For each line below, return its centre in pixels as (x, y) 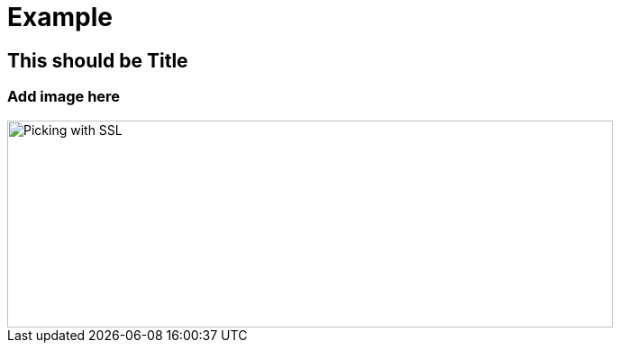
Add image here (64, 97)
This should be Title (98, 60)
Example (60, 17)
